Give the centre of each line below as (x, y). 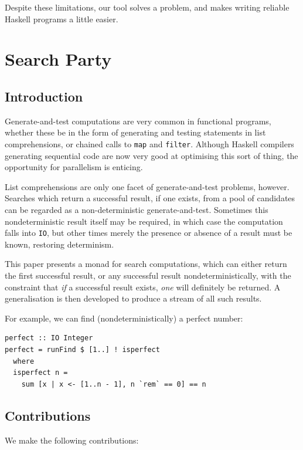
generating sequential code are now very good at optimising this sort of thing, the (151, 155)
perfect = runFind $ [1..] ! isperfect (82, 349)
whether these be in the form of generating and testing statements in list (135, 132)
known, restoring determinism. (59, 244)
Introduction (44, 96)
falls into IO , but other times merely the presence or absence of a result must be (149, 233)
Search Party (58, 59)
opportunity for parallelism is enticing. (74, 167)
